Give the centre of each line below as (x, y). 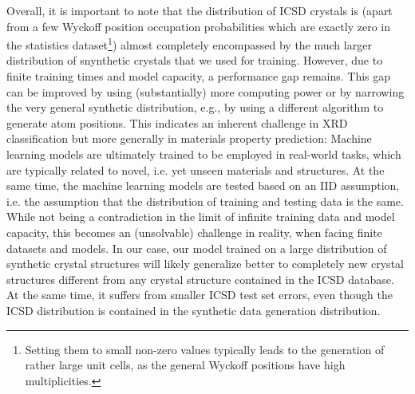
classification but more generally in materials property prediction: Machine (189, 138)
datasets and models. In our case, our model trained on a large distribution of (197, 248)
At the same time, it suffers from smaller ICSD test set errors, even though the (200, 295)
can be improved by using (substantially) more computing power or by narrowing (206, 91)
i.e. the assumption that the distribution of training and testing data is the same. (205, 201)
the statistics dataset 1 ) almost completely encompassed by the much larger (189, 43)
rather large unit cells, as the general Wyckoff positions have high (185, 365)
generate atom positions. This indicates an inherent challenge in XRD (177, 122)
